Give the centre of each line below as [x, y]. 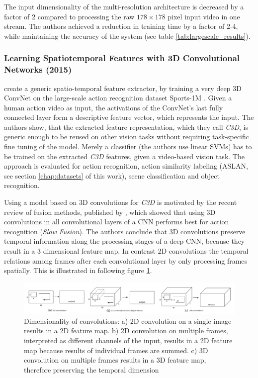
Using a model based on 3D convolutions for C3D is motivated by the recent [121, 202]
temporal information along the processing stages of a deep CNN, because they [125, 241]
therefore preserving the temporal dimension [91, 369]
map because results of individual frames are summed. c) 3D [116, 350]
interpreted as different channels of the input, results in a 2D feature [128, 340]
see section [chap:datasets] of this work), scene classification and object [112, 175]
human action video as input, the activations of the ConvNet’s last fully [114, 107]
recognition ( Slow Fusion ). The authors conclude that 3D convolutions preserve [125, 231]
